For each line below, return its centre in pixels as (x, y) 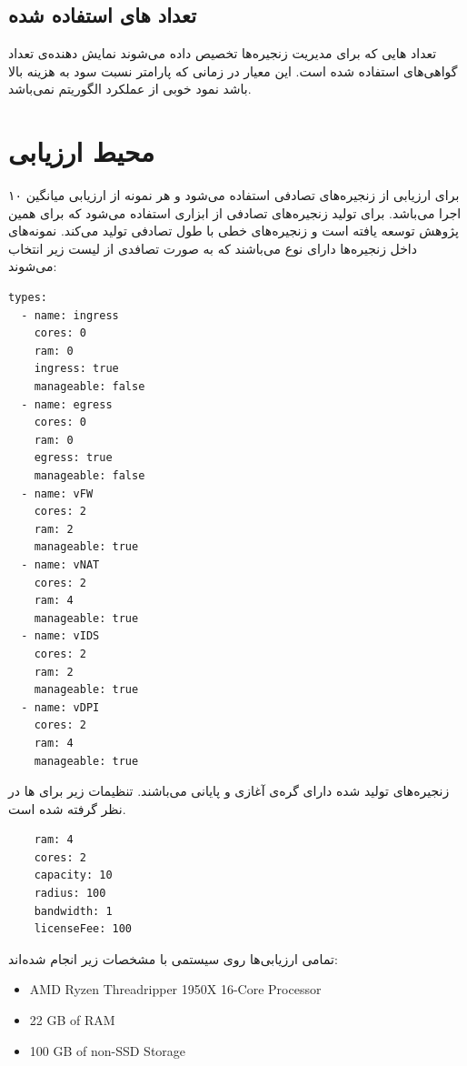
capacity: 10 (73, 875)
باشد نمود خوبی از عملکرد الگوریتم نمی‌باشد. (130, 89)
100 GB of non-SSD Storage (108, 1050)
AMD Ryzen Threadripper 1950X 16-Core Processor (175, 989)
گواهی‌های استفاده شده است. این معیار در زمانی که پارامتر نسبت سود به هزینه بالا (233, 70)
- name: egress (67, 404)
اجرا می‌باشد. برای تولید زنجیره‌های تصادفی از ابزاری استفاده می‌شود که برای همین (235, 212)
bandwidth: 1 (73, 911)
